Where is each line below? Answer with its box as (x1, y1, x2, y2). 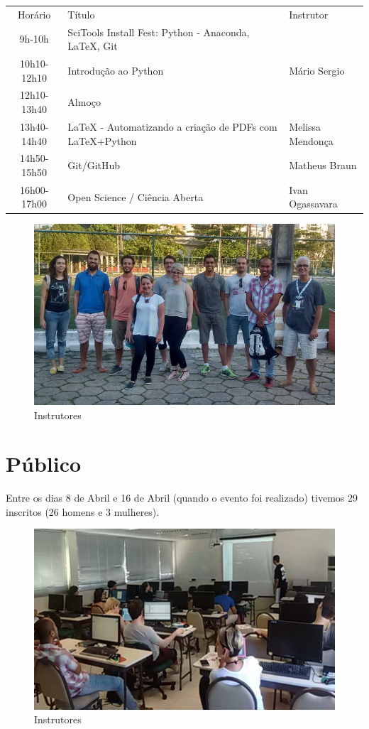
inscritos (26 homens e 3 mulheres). (6, 504, 160, 519)
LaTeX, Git (67, 38, 118, 53)
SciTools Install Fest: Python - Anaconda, (67, 24, 250, 39)
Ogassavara (289, 196, 338, 211)
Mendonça (289, 133, 334, 148)
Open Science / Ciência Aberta (67, 189, 204, 204)
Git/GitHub (67, 158, 121, 173)
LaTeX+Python (67, 133, 137, 148)
